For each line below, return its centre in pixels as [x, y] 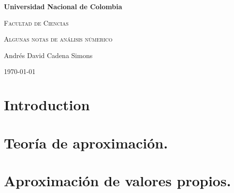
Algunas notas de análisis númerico [58, 39]
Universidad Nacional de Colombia [63, 6]
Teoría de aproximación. [86, 142]
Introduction [47, 105]
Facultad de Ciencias [36, 22]
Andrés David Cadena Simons [48, 55]
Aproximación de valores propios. [117, 180]
